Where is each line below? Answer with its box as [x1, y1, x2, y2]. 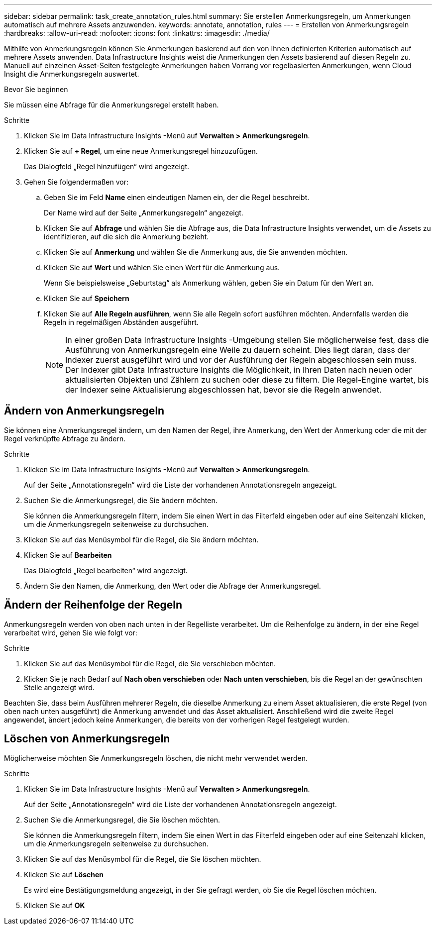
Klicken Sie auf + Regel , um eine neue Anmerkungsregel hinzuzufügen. [24, 147, 258, 155]
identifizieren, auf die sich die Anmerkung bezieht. [44, 232, 209, 241]
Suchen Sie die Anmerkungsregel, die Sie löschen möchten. [24, 815, 220, 824]
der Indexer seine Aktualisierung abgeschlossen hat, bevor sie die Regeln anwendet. [65, 385, 382, 395]
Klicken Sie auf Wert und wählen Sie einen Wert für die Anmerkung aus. [44, 263, 280, 272]
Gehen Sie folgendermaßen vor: [24, 178, 128, 186]
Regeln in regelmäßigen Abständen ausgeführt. [44, 318, 199, 326]
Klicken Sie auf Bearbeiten [24, 550, 112, 559]
